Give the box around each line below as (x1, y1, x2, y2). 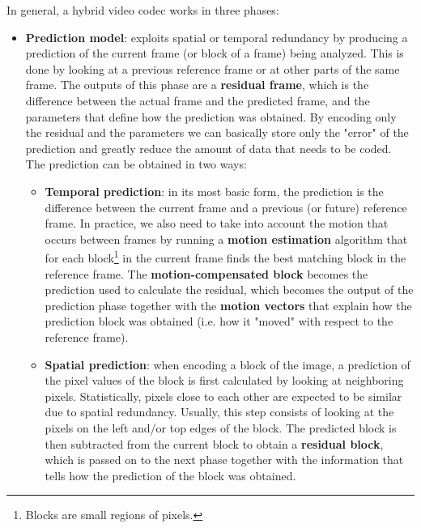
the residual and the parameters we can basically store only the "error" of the (25, 124, 409, 141)
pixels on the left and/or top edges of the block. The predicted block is (45, 419, 397, 436)
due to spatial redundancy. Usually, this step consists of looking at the (45, 403, 394, 420)
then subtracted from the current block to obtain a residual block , (45, 435, 384, 452)
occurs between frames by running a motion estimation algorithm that (45, 230, 408, 247)
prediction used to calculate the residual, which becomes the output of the (45, 281, 414, 298)
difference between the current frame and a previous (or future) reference (45, 198, 407, 215)
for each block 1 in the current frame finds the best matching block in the (45, 247, 406, 266)
